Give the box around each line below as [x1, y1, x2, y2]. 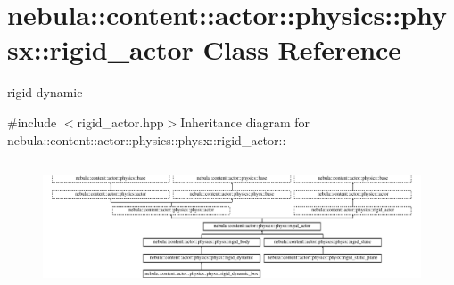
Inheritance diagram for [180, 112, 310, 131]
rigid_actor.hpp [77, 112, 164, 131]
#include [7, 112, 57, 131]
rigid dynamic [7, 83, 83, 102]
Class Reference [202, 31, 402, 68]
